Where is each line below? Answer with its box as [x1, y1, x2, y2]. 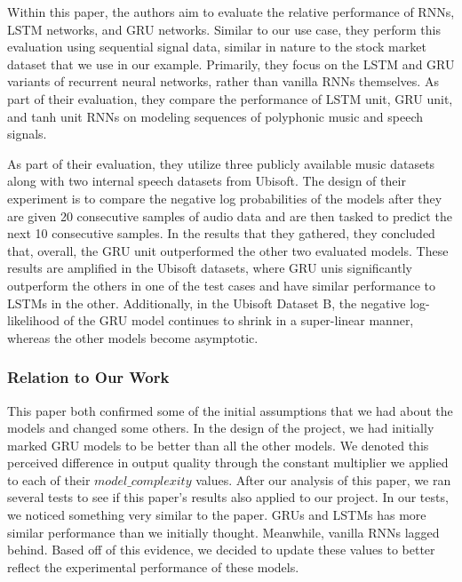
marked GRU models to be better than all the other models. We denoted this [7, 435, 429, 454]
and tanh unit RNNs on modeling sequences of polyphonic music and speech [7, 107, 424, 125]
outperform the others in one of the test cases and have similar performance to [7, 275, 436, 294]
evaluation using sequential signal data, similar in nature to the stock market [7, 37, 426, 56]
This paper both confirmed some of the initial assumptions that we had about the [7, 401, 453, 419]
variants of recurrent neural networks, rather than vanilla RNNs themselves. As [7, 72, 439, 91]
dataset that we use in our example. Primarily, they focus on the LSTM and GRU [7, 54, 455, 73]
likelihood [7, 311, 60, 330]
